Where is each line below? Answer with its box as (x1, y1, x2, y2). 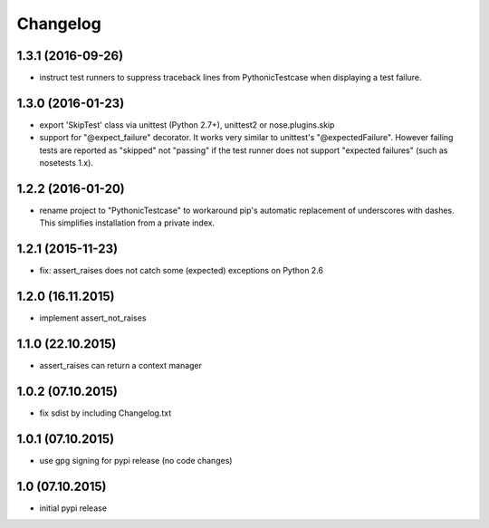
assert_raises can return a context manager (39, 360, 203, 371)
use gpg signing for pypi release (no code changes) (39, 455, 233, 466)
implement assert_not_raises (39, 312, 147, 323)
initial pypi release (39, 503, 108, 514)
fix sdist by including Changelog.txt (39, 408, 172, 418)
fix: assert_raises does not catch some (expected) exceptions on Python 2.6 (39, 265, 323, 276)
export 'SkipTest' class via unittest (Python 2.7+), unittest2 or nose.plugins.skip (39, 119, 335, 130)
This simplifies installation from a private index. (39, 217, 216, 228)
